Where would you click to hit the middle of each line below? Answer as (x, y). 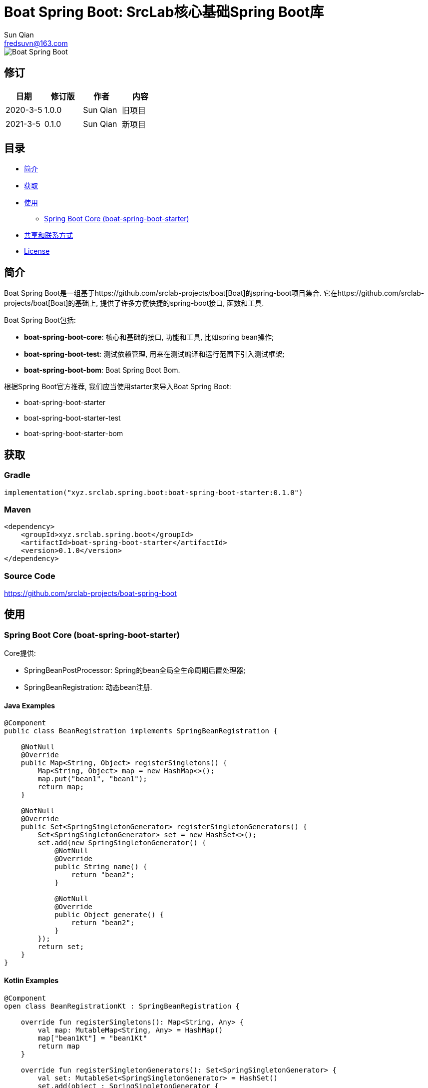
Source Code (30, 576)
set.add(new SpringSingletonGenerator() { (122, 843)
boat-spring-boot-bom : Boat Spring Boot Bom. (102, 370)
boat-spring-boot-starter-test (72, 418)
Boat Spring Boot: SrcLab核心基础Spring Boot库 (164, 12)
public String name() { (101, 867)
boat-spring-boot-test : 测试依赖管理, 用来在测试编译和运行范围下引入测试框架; (154, 354)
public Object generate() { (109, 915)
